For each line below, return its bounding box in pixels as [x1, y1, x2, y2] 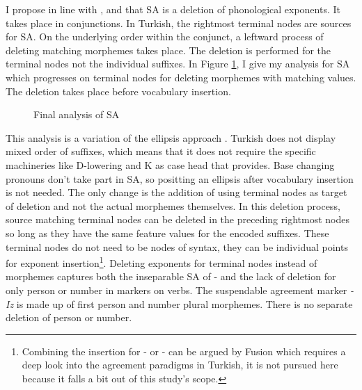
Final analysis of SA [33, 107, 120, 122]
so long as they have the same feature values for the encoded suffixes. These [6, 225, 329, 240]
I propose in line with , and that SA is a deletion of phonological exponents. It [6, 2, 340, 16]
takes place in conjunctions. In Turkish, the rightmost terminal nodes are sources [6, 15, 352, 30]
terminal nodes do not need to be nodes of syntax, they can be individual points [6, 239, 348, 254]
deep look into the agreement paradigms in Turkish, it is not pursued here [22, 357, 338, 372]
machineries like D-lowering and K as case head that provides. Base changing [6, 157, 335, 172]
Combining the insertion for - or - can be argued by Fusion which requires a [22, 343, 346, 358]
